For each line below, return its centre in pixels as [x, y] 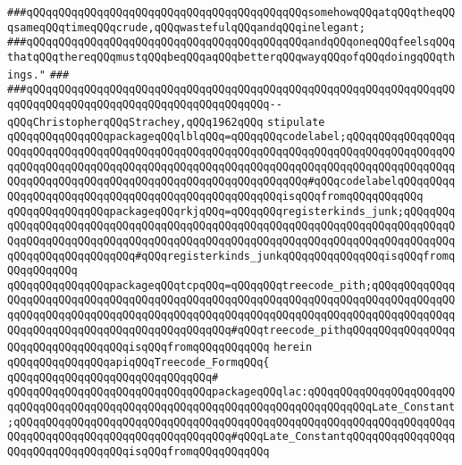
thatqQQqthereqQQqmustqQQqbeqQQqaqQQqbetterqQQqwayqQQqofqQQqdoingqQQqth [231, 57]
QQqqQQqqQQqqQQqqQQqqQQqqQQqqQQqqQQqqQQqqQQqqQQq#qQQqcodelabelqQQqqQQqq [231, 182]
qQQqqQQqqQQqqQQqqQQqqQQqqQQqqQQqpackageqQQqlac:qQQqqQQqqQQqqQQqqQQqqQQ [231, 392]
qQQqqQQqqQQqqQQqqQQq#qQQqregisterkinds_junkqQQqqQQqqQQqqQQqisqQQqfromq [231, 256]
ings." [26, 75]
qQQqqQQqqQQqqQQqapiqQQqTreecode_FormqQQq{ [139, 363]
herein [293, 348]
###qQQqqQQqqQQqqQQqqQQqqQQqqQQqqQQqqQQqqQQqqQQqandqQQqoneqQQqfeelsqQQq [231, 42]
